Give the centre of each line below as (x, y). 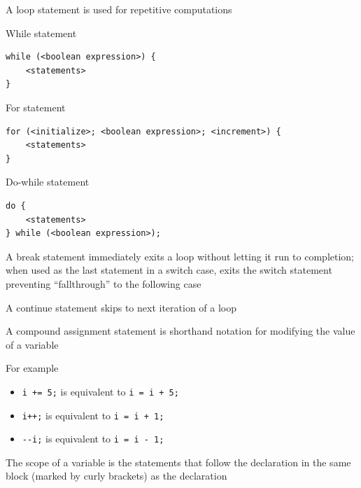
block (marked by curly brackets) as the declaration (116, 476)
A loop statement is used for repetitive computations (119, 9)
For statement (36, 107)
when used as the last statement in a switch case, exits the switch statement (169, 270)
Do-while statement (48, 182)
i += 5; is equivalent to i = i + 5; (100, 391)
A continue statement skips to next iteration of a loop (121, 307)
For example (32, 368)
